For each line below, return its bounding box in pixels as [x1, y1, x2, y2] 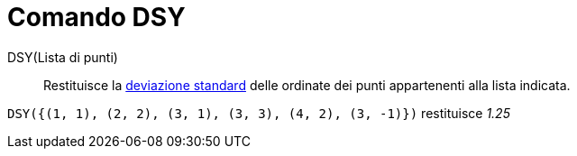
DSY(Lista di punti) [7, 49, 118, 65]
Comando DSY [7, 2, 186, 32]
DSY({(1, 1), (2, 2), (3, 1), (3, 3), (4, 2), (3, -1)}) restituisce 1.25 [7, 105, 510, 121]
